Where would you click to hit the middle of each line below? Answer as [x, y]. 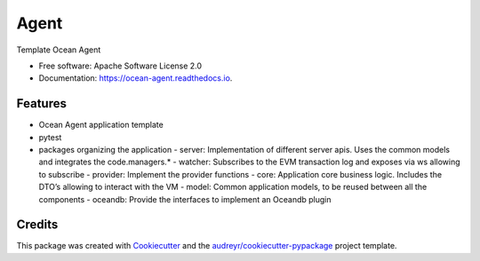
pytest [50, 137]
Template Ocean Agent [59, 50]
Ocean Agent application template [101, 125]
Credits [37, 225]
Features [41, 103]
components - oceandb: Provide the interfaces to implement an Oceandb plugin [185, 199]
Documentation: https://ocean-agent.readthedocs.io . [136, 78]
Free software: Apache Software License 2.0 [120, 66]
